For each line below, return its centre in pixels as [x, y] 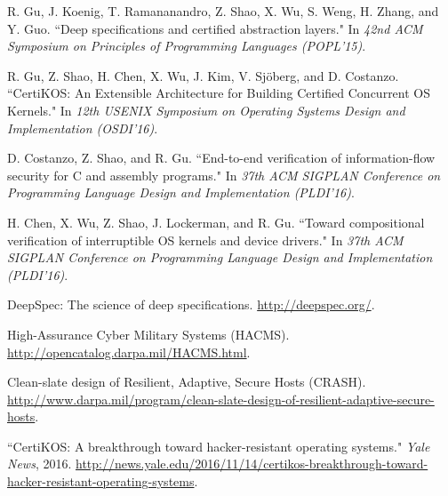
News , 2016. [40, 464]
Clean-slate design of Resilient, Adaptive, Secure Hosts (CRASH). [187, 382]
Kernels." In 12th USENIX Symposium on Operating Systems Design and [206, 110]
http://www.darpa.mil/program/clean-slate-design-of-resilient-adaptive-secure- [221, 399]
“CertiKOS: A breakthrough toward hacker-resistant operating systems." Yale [219, 446]
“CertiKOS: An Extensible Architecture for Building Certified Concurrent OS [219, 93]
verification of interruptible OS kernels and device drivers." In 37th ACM [205, 240]
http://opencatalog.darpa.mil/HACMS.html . [129, 352]
